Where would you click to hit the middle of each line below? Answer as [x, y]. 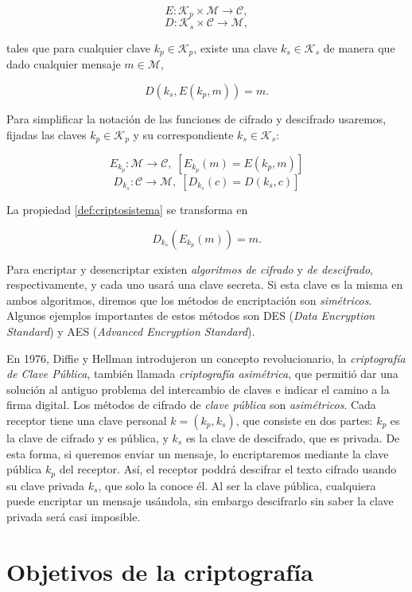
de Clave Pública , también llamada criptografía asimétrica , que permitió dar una [202, 374]
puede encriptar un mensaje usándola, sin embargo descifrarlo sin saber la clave [200, 501]
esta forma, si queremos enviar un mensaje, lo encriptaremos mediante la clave [198, 453]
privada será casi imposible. [74, 516]
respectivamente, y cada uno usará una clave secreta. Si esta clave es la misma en [205, 284]
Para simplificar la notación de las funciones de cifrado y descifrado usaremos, [196, 118]
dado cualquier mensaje [64, 64]
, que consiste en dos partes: [304, 420]
